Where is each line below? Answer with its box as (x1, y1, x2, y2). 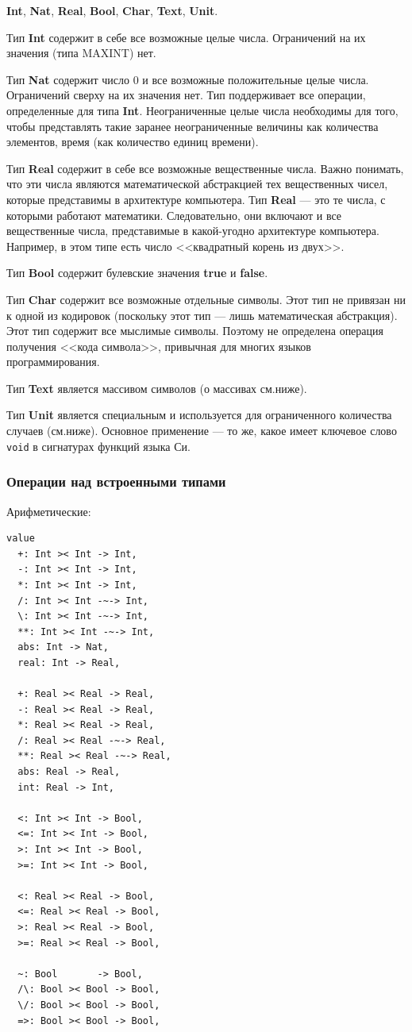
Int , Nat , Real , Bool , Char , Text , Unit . (6, 2, 218, 18)
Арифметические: (6, 503, 91, 519)
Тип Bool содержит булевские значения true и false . (6, 264, 268, 281)
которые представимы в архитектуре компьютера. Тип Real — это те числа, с (6, 191, 386, 207)
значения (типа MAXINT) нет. (6, 44, 156, 61)
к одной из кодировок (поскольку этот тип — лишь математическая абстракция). (6, 306, 398, 323)
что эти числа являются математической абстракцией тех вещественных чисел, (6, 175, 388, 192)
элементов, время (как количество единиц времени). (6, 133, 259, 150)
